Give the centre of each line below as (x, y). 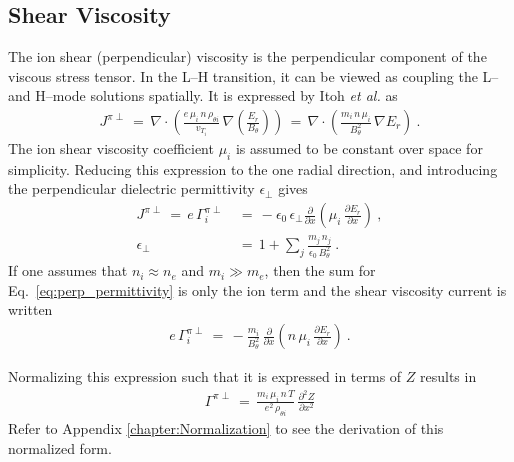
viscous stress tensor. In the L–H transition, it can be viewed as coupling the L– (253, 75)
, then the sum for (320, 270)
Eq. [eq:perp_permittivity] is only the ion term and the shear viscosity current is (257, 289)
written (30, 309)
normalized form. (60, 447)
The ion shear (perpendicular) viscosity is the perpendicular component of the (247, 56)
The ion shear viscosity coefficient (111, 148)
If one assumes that (68, 270)
